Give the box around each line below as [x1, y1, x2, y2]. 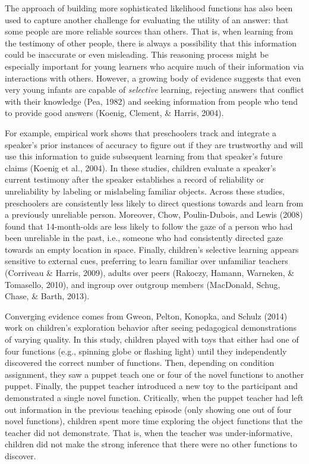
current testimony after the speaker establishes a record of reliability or [5, 173, 264, 186]
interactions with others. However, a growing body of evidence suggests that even [5, 71, 301, 84]
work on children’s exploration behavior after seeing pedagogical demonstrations [5, 321, 297, 334]
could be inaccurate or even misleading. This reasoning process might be [5, 48, 269, 61]
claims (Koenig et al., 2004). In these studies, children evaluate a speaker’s [5, 161, 276, 174]
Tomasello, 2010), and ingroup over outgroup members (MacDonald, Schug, [5, 278, 280, 290]
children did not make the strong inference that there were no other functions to [5, 438, 297, 450]
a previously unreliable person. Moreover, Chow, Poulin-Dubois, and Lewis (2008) [5, 208, 303, 221]
